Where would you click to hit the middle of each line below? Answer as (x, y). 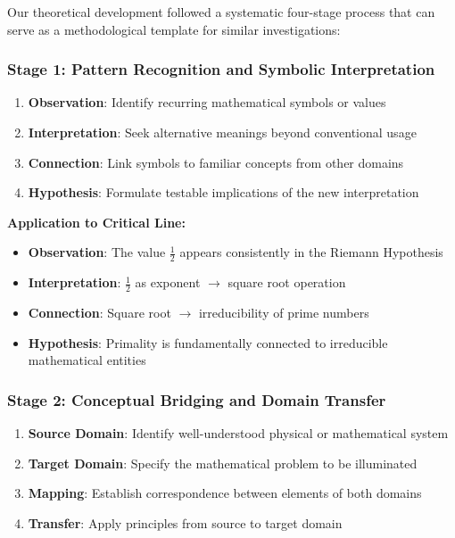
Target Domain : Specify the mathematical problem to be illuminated (223, 463)
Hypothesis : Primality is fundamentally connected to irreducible (208, 342)
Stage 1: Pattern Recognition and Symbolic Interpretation (221, 69)
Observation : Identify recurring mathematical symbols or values (207, 102)
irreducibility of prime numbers (284, 313)
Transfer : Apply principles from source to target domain (185, 522)
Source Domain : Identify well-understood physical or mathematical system (238, 433)
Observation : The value (97, 252)
